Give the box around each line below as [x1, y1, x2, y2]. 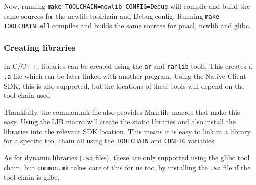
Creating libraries [4, 41, 76, 53]
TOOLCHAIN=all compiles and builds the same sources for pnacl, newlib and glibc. [4, 20, 251, 31]
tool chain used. [4, 90, 52, 100]
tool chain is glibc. [4, 172, 60, 182]
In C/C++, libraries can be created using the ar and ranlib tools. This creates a [4, 61, 252, 71]
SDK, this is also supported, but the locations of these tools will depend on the [4, 80, 245, 91]
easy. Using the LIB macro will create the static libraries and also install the [4, 116, 236, 127]
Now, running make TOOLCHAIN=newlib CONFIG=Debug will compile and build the [4, 1, 250, 11]
